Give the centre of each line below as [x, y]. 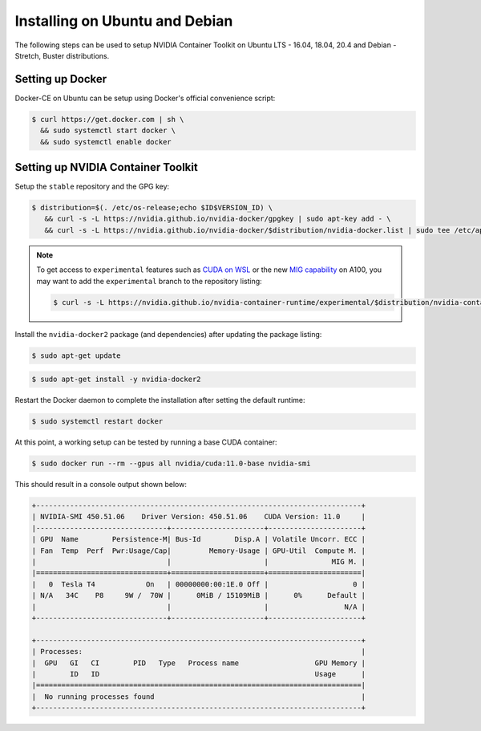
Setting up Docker [61, 79]
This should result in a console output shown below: [101, 485]
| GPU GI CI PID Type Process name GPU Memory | [199, 663]
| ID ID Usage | [199, 674]
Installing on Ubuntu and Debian [124, 21]
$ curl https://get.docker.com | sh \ [108, 119]
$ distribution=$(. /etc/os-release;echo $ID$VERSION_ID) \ [152, 208]
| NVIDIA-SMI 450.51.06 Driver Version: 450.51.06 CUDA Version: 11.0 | [199, 517]
